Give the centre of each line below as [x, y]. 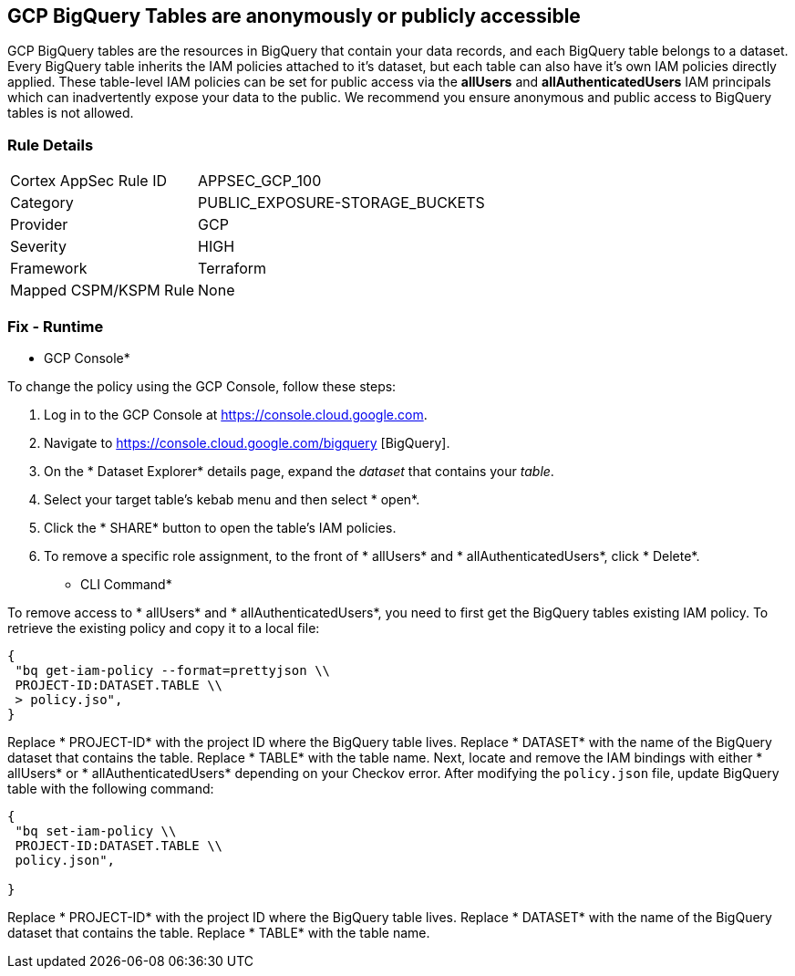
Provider [39, 225]
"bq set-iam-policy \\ [96, 831]
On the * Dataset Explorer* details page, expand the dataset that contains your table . [299, 471]
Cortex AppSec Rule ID [89, 181]
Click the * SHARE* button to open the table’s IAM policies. [220, 527]
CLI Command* [126, 584]
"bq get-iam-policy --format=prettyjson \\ [173, 670]
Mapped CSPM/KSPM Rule [103, 291]
